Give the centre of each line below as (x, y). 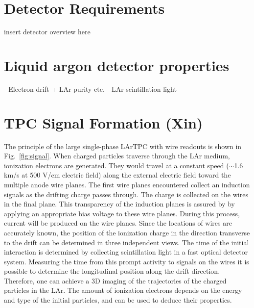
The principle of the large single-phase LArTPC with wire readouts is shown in (123, 146)
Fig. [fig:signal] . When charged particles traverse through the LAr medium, (117, 156)
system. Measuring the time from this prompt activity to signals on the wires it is (127, 261)
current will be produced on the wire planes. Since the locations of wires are (118, 223)
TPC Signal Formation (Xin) (104, 122)
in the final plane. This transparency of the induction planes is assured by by (119, 204)
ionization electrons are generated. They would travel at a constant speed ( (116, 165)
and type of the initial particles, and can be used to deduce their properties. (118, 300)
